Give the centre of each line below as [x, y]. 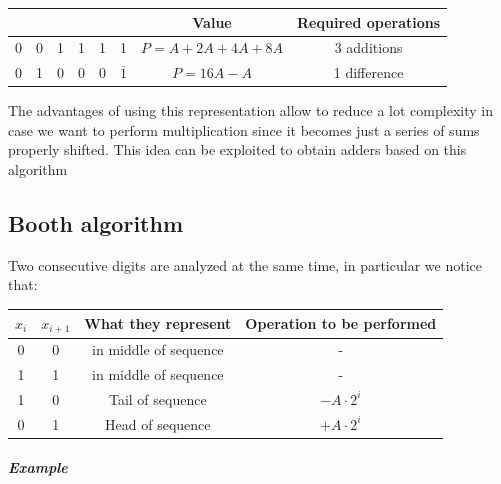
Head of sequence [158, 423]
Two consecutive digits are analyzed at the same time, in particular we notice [245, 264]
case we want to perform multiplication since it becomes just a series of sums [244, 129]
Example [38, 467]
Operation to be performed [341, 322]
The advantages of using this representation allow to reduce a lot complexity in [250, 110]
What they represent [158, 322]
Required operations [369, 21]
